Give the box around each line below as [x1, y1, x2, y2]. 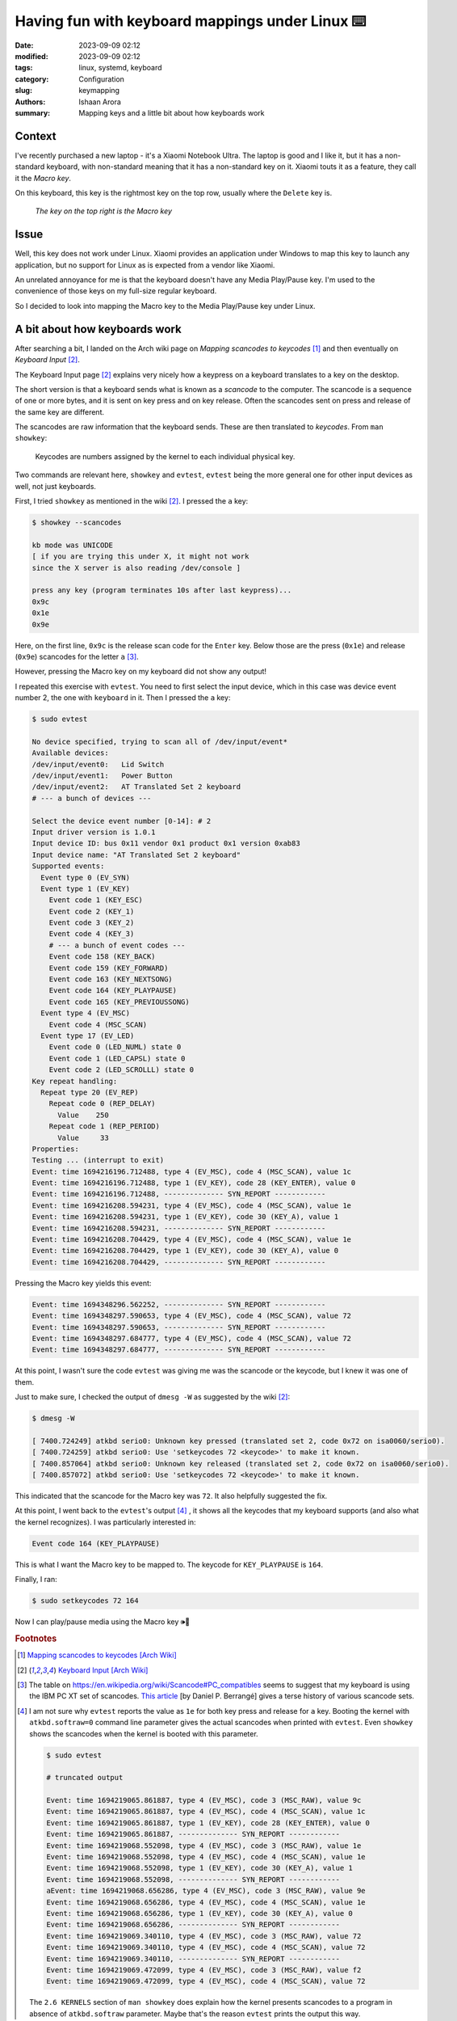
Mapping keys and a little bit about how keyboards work [78, 108, 265, 117]
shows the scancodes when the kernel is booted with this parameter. [29, 1728, 258, 1738]
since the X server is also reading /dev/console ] [31, 563, 241, 572]
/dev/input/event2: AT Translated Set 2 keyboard [31, 783, 241, 791]
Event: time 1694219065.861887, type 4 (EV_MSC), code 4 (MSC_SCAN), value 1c [45, 1807, 367, 1816]
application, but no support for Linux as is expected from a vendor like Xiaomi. [15, 259, 275, 270]
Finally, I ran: [15, 1575, 57, 1584]
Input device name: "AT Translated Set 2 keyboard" [31, 850, 241, 859]
